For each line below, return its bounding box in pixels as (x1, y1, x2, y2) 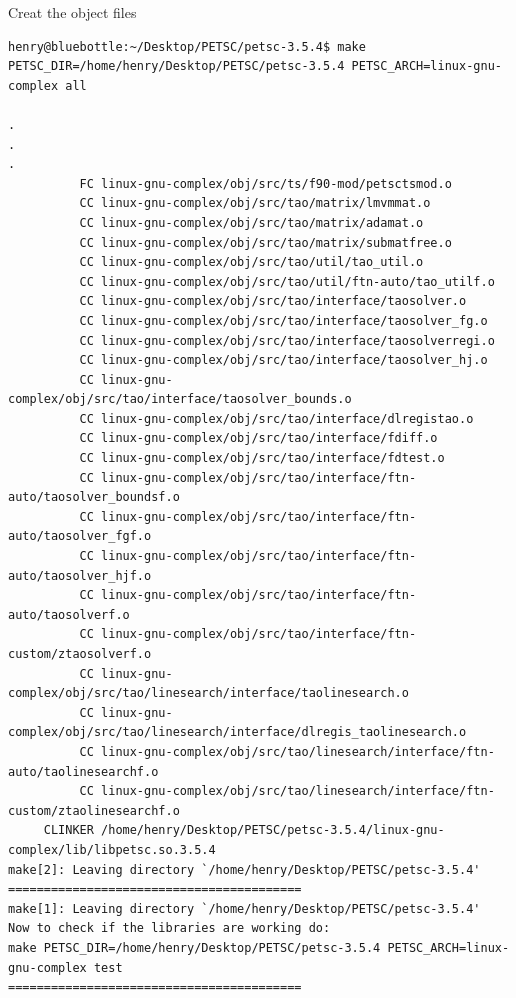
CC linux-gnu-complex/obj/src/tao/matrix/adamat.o (79, 215, 424, 230)
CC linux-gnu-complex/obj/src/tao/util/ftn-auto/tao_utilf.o (79, 274, 495, 289)
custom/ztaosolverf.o (8, 647, 152, 661)
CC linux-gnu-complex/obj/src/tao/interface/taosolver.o (79, 294, 467, 309)
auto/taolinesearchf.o (8, 764, 159, 779)
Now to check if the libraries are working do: (8, 921, 331, 936)
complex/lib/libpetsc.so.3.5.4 (8, 842, 216, 857)
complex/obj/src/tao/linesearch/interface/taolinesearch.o (8, 686, 409, 701)
